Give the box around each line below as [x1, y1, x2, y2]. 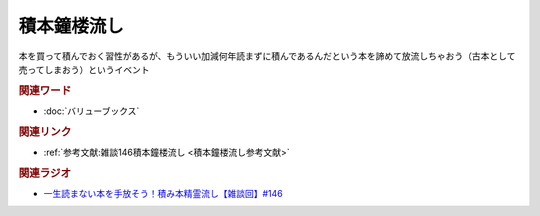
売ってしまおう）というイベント [18, 63, 150, 75]
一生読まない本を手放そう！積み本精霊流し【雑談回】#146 [43, 188, 284, 200]
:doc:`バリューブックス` [43, 105, 140, 117]
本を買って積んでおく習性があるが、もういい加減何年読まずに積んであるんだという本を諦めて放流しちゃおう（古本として [18, 50, 516, 62]
